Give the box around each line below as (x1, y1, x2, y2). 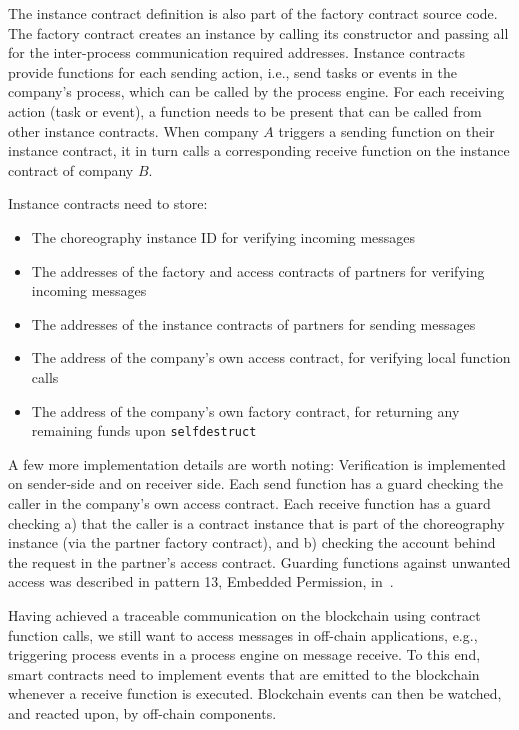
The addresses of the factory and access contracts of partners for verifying (31, 260, 485, 281)
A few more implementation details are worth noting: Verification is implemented (8, 453, 506, 474)
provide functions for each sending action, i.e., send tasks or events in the (8, 61, 457, 82)
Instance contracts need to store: (8, 193, 208, 214)
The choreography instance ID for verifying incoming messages (31, 226, 416, 247)
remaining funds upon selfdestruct (31, 420, 257, 441)
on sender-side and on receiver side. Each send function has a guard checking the (8, 473, 503, 494)
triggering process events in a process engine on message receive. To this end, (8, 644, 481, 665)
